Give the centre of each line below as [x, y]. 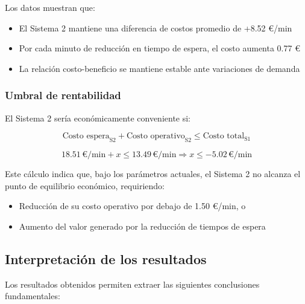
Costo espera [86, 136]
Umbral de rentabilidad [63, 95]
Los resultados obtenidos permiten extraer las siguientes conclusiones [132, 284]
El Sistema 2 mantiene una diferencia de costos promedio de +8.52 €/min [156, 27]
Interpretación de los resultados [106, 258]
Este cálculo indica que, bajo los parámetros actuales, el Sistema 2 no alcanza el [153, 173]
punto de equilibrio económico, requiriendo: [85, 185]
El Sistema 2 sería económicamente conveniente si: [98, 118]
